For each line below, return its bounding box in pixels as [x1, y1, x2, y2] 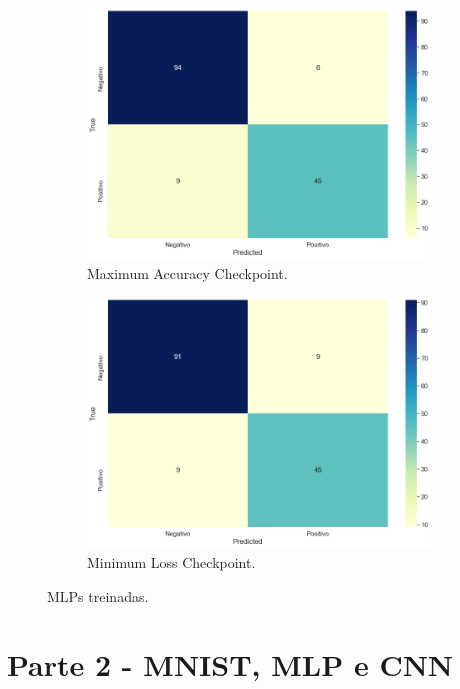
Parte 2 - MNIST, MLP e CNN [7, 644, 454, 685]
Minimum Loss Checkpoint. [87, 551, 256, 572]
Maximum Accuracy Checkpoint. [87, 262, 288, 283]
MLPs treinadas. [47, 585, 149, 606]
